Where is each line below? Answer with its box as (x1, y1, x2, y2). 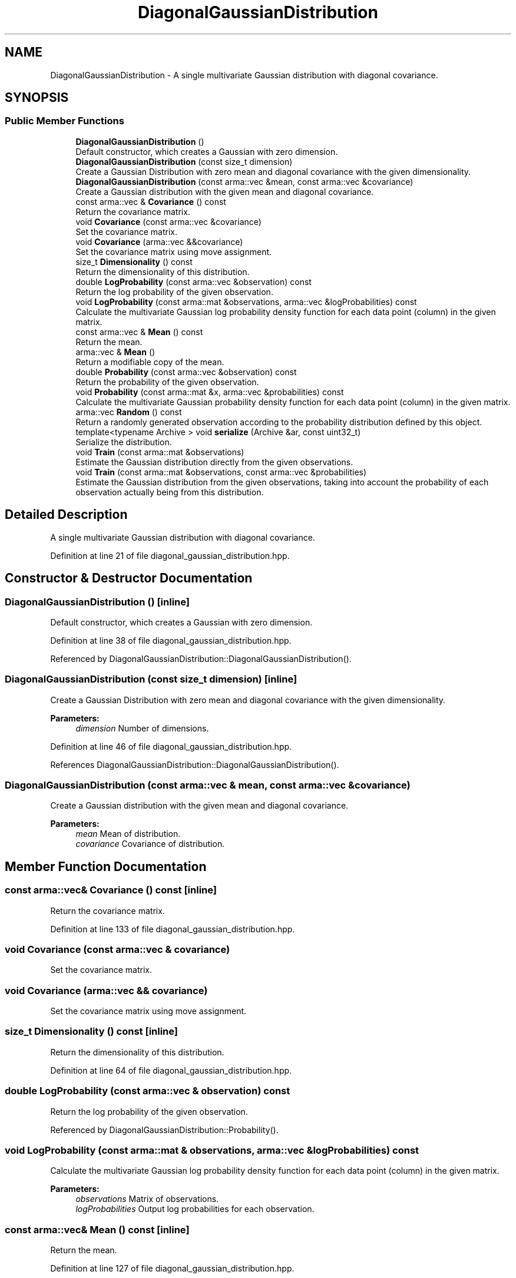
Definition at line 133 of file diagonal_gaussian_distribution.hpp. (50, 923, 295, 934)
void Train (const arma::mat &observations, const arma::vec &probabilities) (75, 466, 367, 477)
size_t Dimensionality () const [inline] (5, 1025, 178, 1038)
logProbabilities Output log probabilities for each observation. (75, 1204, 315, 1214)
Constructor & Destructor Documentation (5, 571, 253, 586)
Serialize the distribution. (75, 436, 172, 447)
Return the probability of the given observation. (75, 376, 259, 387)
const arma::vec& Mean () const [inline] (5, 1223, 190, 1236)
